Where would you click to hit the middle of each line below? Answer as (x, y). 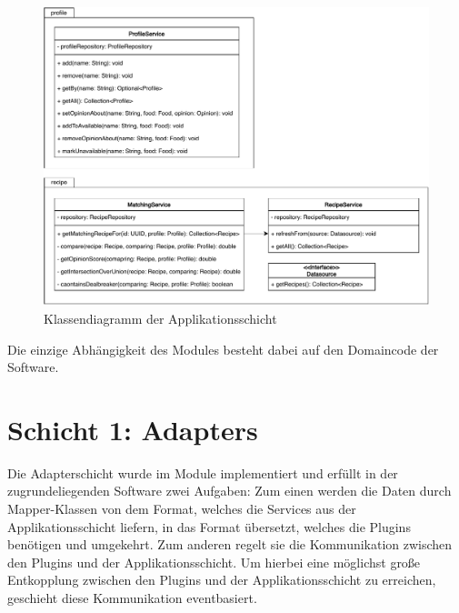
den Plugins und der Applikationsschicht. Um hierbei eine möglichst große (214, 562)
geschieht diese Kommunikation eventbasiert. (132, 598)
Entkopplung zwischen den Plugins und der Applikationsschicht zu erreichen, (222, 580)
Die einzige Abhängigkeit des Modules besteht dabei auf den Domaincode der (223, 349)
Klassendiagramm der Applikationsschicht (160, 318)
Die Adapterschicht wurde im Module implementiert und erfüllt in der (203, 472)
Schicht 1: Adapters (133, 429)
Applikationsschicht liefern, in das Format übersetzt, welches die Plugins (209, 526)
